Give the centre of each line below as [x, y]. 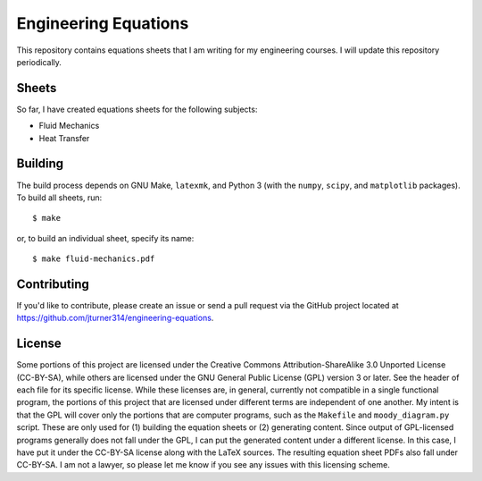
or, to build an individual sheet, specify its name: [105, 238]
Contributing [53, 284]
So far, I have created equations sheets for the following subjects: [137, 109]
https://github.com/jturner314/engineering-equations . [115, 318]
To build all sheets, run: [59, 198]
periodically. [39, 62]
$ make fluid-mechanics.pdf [94, 259]
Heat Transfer [64, 138]
